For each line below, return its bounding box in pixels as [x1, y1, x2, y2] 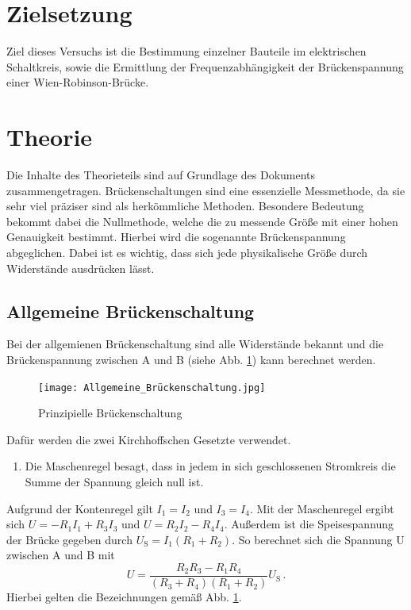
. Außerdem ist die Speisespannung [224, 516, 394, 532]
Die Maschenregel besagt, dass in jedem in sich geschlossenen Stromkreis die [25, 458, 396, 474]
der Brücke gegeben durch [6, 531, 133, 547]
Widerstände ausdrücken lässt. [6, 259, 155, 276]
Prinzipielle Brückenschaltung [38, 405, 182, 421]
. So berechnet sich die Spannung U [232, 531, 405, 547]
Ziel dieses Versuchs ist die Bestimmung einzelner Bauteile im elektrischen [6, 43, 367, 59]
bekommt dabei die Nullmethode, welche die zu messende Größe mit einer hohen [6, 213, 398, 229]
